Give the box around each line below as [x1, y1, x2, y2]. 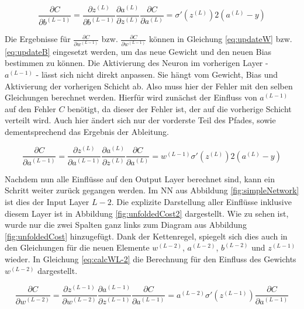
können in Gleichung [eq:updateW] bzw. [148, 33, 292, 45]
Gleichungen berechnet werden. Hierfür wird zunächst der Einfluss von [5, 91, 257, 103]
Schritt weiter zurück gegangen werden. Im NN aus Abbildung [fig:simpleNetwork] [5, 184, 299, 196]
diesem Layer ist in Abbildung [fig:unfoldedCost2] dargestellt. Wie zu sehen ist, [5, 207, 289, 219]
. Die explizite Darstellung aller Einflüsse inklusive [111, 196, 292, 208]
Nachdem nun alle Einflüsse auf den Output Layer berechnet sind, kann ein [5, 172, 275, 185]
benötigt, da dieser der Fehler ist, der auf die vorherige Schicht [67, 102, 292, 114]
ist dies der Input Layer [5, 196, 89, 208]
